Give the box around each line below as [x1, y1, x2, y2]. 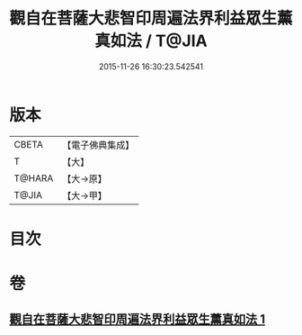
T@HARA [13, 172, 54, 185]
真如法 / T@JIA [93, 31, 209, 51]
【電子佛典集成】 [62, 139, 135, 151]
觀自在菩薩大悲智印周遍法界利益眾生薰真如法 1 [9, 312, 266, 327]
